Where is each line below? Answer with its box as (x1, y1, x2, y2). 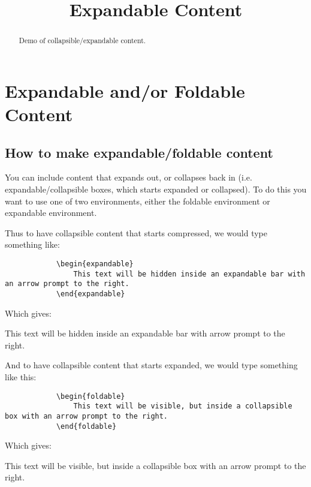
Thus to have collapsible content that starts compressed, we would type (5, 226, 267, 239)
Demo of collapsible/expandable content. (19, 35, 146, 46)
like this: (5, 370, 37, 383)
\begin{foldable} (56, 392, 125, 401)
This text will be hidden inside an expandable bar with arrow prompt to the (5, 327, 285, 339)
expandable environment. (5, 206, 97, 219)
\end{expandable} (56, 289, 125, 298)
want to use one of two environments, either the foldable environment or (5, 194, 270, 207)
